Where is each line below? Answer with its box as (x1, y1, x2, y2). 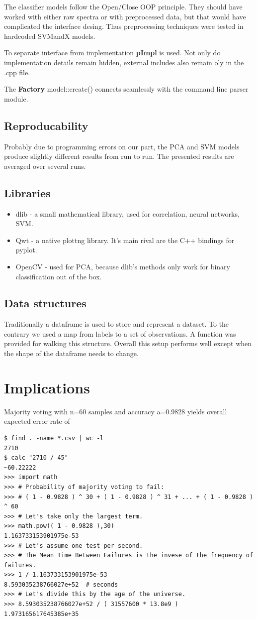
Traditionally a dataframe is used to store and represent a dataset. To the (4, 319, 229, 329)
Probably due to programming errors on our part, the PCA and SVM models (4, 141, 240, 151)
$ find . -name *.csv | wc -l (4, 434, 104, 442)
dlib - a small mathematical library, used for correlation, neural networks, (15, 208, 240, 219)
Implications (4, 377, 90, 397)
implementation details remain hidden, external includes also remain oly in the (4, 57, 244, 67)
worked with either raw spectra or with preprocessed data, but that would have (4, 11, 246, 21)
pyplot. (15, 245, 37, 255)
